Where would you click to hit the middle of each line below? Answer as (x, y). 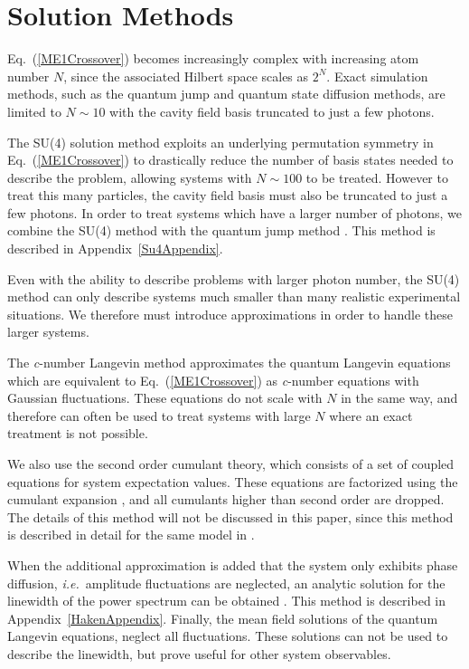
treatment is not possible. (78, 433)
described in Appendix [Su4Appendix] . (115, 248)
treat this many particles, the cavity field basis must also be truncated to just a (228, 195)
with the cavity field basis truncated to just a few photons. (272, 111)
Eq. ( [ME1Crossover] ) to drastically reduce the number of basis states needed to (230, 160)
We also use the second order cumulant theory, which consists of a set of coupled (231, 464)
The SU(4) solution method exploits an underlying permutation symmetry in (220, 142)
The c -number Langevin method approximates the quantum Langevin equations (229, 363)
